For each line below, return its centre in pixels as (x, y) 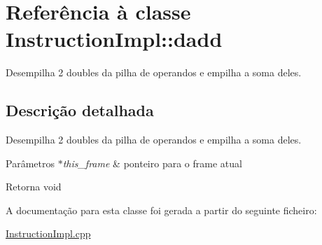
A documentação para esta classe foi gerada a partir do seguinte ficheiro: (161, 210)
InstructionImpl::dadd (114, 39)
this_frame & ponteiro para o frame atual (152, 163)
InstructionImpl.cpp (48, 233)
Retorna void (34, 187)
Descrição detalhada (80, 110)
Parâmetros (30, 163)
